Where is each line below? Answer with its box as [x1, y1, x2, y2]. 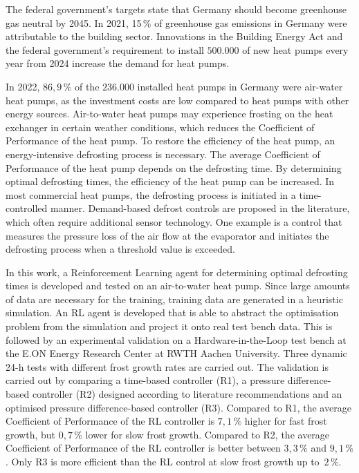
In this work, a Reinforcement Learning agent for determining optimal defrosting [6, 264, 348, 279]
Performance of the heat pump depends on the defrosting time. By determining [6, 160, 342, 175]
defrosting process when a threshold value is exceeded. [6, 242, 235, 256]
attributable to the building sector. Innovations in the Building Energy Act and [6, 29, 343, 44]
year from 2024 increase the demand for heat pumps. [6, 56, 230, 70]
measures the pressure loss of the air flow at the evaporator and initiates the [6, 228, 329, 242]
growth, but [6, 427, 56, 441]
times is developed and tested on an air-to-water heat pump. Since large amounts [6, 278, 350, 293]
